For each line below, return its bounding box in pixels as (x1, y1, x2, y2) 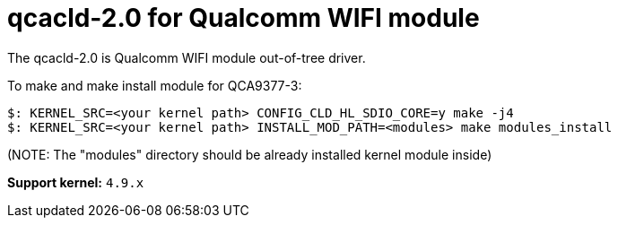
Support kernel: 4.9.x (7, 174, 144, 190)
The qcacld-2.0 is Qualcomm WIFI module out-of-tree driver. (7, 49, 366, 65)
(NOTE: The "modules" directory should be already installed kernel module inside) (7, 146, 492, 162)
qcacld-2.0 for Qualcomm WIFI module (7, 3, 480, 33)
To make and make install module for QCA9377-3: (7, 77, 302, 93)
